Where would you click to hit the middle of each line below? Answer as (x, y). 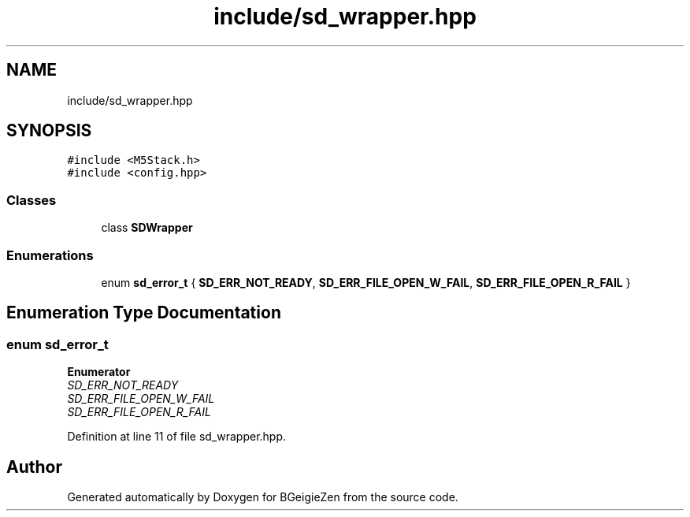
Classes (32, 200)
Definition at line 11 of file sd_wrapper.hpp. (177, 437)
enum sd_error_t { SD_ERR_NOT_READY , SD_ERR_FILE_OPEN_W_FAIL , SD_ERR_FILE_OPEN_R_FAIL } (366, 282)
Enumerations (50, 255)
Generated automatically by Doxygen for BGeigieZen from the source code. (263, 497)
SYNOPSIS (49, 131)
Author (34, 467)
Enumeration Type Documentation (144, 313)
